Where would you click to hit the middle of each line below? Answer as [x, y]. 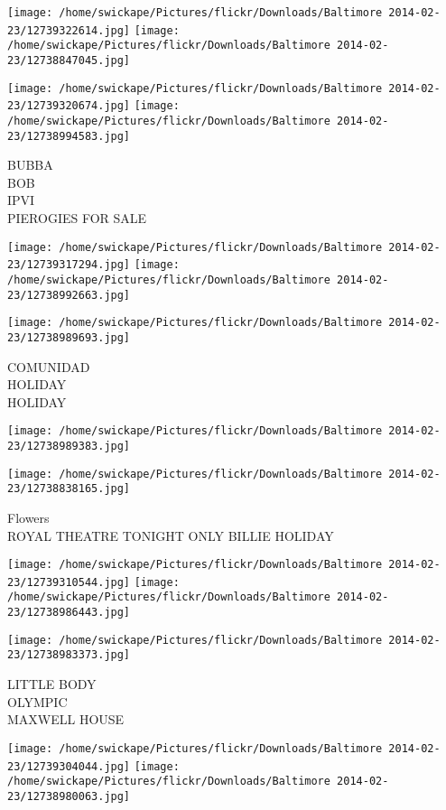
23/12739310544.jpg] [69, 582]
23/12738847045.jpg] [69, 60]
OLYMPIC [37, 701]
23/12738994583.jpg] [69, 136]
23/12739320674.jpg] [69, 106]
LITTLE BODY [52, 684]
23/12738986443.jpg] [69, 613]
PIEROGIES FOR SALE [77, 218]
